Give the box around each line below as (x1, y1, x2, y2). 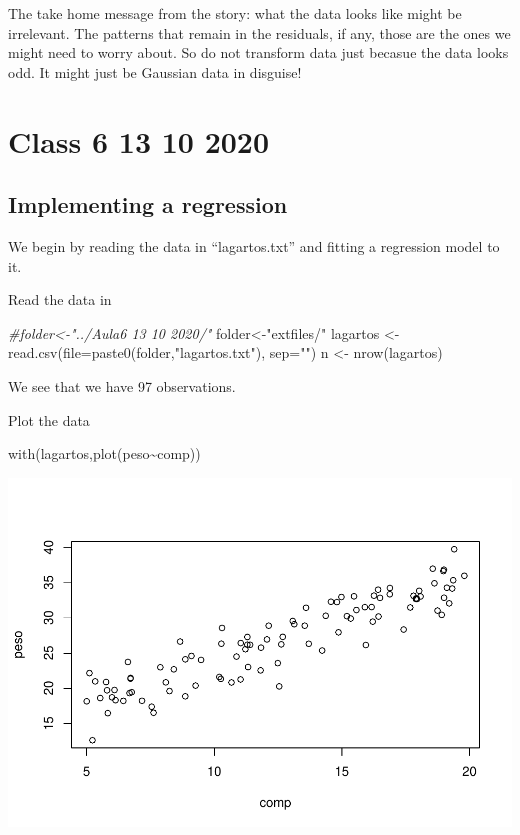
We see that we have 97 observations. (8, 375, 236, 396)
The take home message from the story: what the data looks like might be (8, 3, 462, 23)
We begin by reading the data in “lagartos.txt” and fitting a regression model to (8, 235, 500, 256)
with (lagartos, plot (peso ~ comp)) (8, 443, 201, 464)
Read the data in (8, 289, 112, 310)
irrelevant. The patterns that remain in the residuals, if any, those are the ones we (8, 22, 511, 43)
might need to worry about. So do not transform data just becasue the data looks (8, 42, 509, 63)
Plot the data (8, 409, 90, 430)
